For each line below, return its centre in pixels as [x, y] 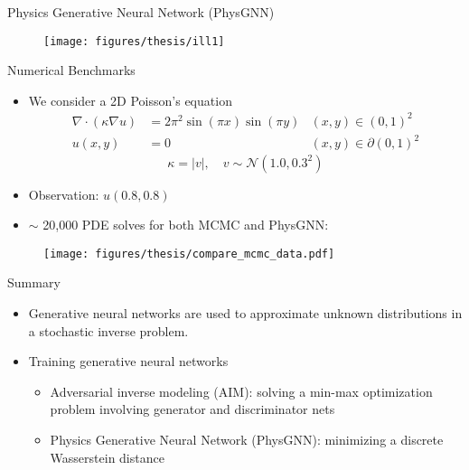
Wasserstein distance [107, 457]
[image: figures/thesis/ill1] [134, 41]
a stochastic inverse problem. [108, 330]
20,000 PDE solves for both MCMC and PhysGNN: [186, 225]
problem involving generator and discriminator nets [192, 409]
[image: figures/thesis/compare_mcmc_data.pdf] [189, 254]
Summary [34, 282]
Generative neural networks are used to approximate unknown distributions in [245, 312]
